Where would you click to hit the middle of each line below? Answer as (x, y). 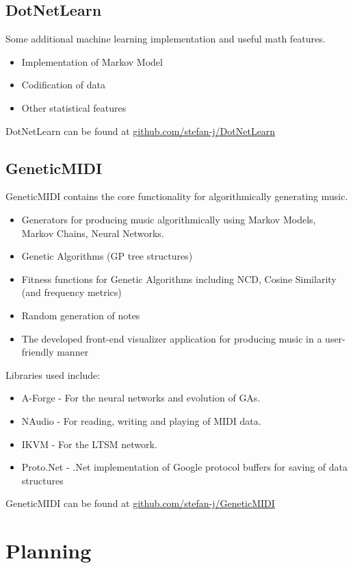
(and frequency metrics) (71, 292)
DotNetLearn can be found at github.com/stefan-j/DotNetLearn (141, 131)
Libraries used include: (53, 374)
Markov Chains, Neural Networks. (93, 233)
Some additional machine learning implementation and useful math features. (166, 39)
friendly (38, 352)
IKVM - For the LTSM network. (89, 444)
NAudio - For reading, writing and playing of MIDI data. (141, 420)
